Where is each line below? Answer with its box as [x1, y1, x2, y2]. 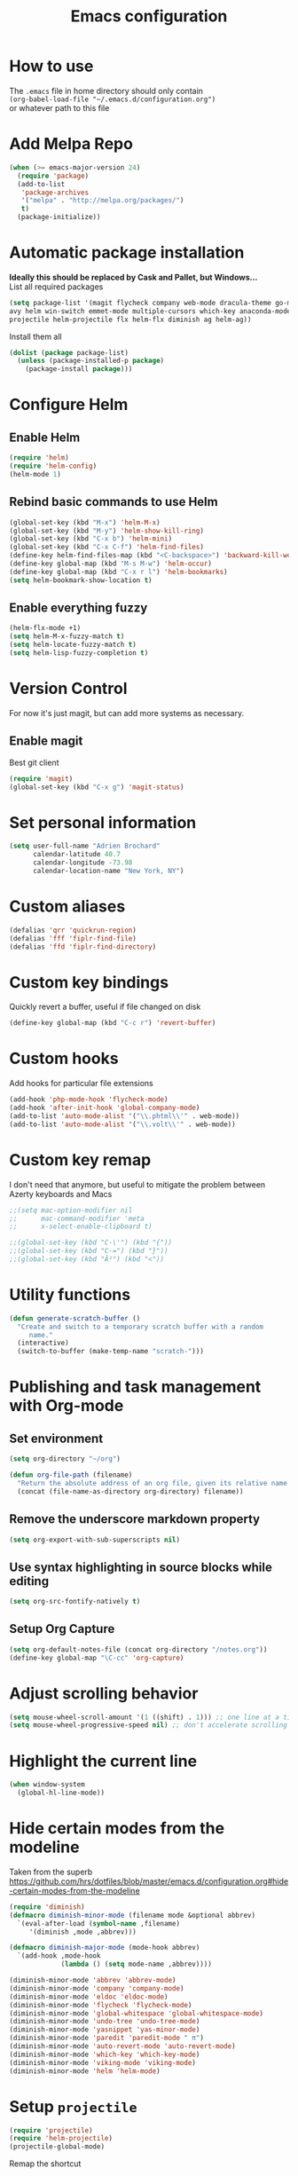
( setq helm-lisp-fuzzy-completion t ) [9, 649, 149, 658]
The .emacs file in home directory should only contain [9, 85, 204, 96]
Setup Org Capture [9, 1621, 115, 1636]
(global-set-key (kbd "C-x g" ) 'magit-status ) [9, 783, 184, 792]
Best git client [9, 757, 59, 768]
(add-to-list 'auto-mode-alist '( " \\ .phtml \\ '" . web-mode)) [9, 1111, 240, 1120]
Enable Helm [9, 430, 81, 445]
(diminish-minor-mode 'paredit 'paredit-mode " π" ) [9, 2034, 204, 2043]
